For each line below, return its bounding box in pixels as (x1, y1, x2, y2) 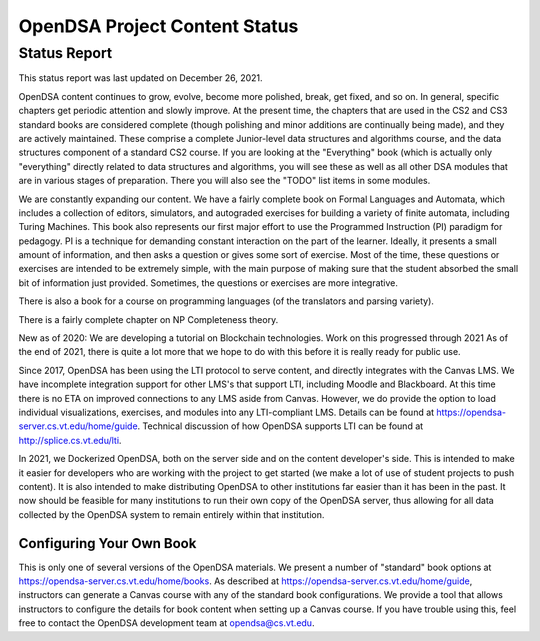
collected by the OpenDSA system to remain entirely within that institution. (18, 508, 325, 520)
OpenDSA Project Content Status (18, 15, 299, 37)
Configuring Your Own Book (18, 535, 197, 552)
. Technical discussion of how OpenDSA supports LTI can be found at (137, 420, 424, 432)
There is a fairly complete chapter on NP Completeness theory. (18, 313, 279, 325)
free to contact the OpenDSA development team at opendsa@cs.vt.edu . (18, 617, 315, 629)
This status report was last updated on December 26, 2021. (18, 72, 264, 84)
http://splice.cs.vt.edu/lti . (18, 434, 122, 446)
